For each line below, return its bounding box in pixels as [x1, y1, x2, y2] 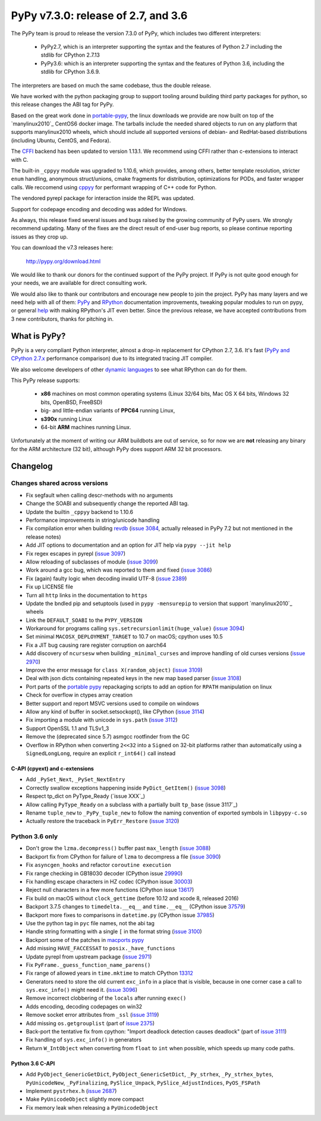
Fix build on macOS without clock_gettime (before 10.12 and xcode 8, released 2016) [26, 894, 239, 901]
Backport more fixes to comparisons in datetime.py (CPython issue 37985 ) [26, 911, 215, 919]
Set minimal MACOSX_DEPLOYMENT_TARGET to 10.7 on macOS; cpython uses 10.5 [26, 633, 223, 640]
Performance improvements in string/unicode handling [26, 516, 160, 524]
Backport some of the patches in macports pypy [26, 936, 144, 943]
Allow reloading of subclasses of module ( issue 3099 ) [26, 558, 159, 565]
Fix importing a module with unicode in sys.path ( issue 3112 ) [26, 716, 178, 724]
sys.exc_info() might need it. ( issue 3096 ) [26, 987, 138, 994]
